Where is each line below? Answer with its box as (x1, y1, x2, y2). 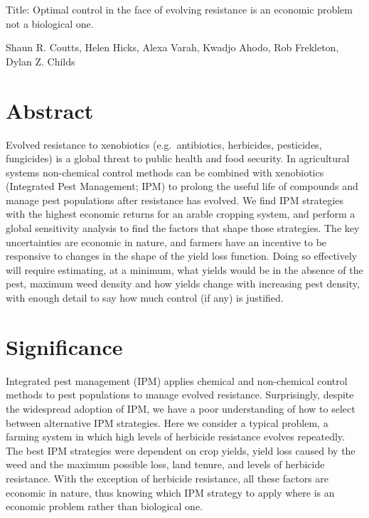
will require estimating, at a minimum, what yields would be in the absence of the (6, 262, 363, 277)
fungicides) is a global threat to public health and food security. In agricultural (6, 151, 350, 166)
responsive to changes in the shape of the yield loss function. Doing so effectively (6, 248, 358, 263)
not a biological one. (6, 16, 94, 31)
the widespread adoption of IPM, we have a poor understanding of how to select (6, 401, 355, 416)
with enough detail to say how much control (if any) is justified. (6, 290, 284, 305)
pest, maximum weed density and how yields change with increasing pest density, (6, 276, 360, 291)
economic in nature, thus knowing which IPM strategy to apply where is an (6, 485, 335, 499)
